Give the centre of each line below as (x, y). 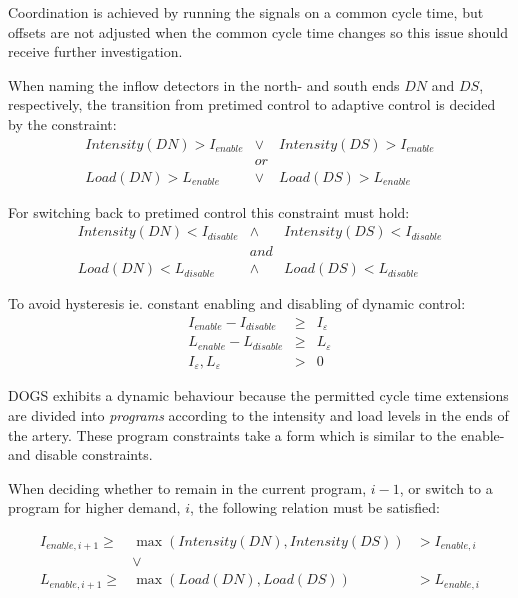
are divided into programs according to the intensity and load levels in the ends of (258, 414)
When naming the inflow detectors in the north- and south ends (204, 84)
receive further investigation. (95, 51)
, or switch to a (446, 487)
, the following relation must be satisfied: (314, 507)
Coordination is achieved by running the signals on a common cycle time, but (246, 12)
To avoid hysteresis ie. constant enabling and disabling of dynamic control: (237, 303)
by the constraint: (62, 123)
